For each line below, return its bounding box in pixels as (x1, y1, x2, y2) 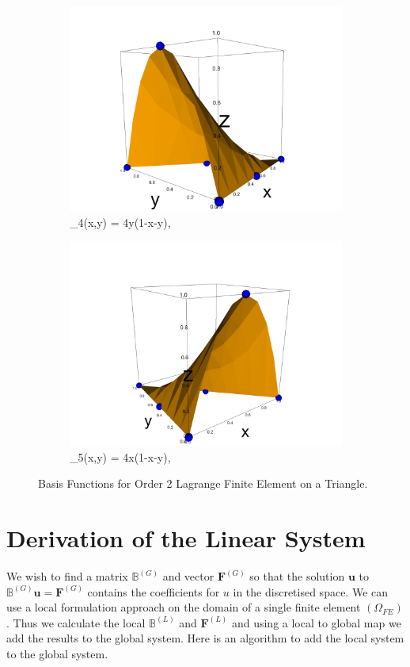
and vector (162, 568, 214, 585)
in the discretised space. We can (233, 583, 389, 600)
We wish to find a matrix (6, 568, 128, 585)
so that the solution (249, 568, 345, 585)
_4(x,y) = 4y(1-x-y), (70, 213, 171, 230)
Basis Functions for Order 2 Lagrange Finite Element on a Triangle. (38, 475, 368, 492)
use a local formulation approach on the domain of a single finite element (6, 599, 361, 615)
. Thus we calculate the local (6, 614, 146, 631)
